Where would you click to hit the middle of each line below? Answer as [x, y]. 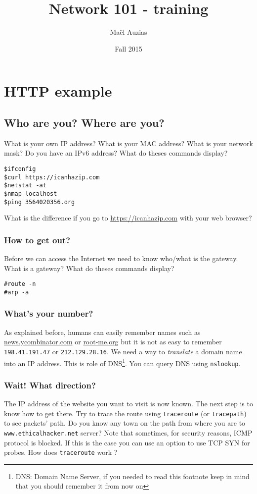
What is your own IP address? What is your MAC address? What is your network [128, 143]
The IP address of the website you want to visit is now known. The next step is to [128, 404]
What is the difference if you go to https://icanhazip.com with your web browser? [128, 218]
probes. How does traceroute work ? [61, 452]
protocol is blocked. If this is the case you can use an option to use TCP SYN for [127, 442]
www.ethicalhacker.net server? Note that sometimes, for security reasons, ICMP [128, 432]
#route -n [20, 284]
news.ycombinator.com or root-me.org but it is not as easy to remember [113, 342]
